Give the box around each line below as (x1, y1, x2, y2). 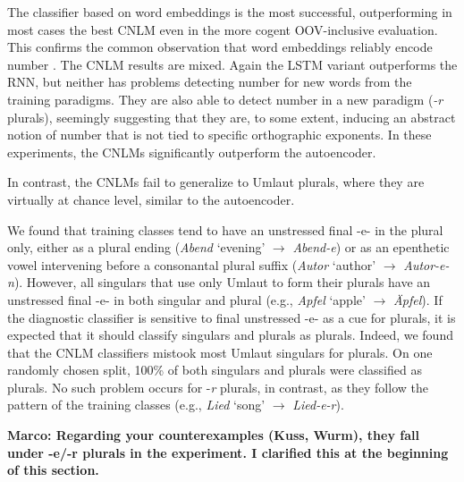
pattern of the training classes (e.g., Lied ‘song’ (7, 395, 266, 414)
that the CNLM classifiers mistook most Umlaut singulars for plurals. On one (7, 342, 433, 361)
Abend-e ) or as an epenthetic (292, 238, 450, 257)
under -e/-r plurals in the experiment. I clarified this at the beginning (7, 443, 449, 461)
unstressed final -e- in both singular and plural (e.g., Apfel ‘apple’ (7, 290, 366, 309)
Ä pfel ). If (392, 290, 443, 309)
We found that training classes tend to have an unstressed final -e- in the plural (7, 220, 443, 239)
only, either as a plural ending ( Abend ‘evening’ (7, 238, 266, 257)
